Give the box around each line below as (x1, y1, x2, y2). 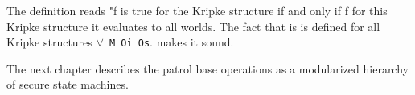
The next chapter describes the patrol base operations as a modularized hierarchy (6, 60, 409, 77)
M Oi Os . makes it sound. (109, 34, 234, 50)
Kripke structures (6, 34, 92, 50)
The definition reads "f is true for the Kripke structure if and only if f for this (6, 2, 388, 18)
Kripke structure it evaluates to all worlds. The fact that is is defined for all (6, 18, 380, 34)
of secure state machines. (6, 76, 129, 93)
